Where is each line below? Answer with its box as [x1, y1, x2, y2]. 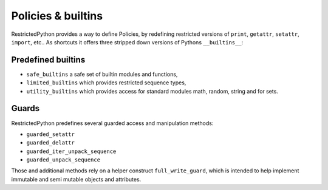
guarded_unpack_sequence [26, 157, 100, 163]
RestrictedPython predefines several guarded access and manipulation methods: [11, 119, 214, 127]
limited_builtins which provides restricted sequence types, [26, 79, 186, 86]
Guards [11, 103, 40, 114]
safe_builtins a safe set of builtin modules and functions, [26, 70, 178, 78]
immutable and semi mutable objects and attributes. [11, 175, 142, 183]
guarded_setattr [26, 131, 75, 138]
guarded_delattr [26, 140, 75, 146]
